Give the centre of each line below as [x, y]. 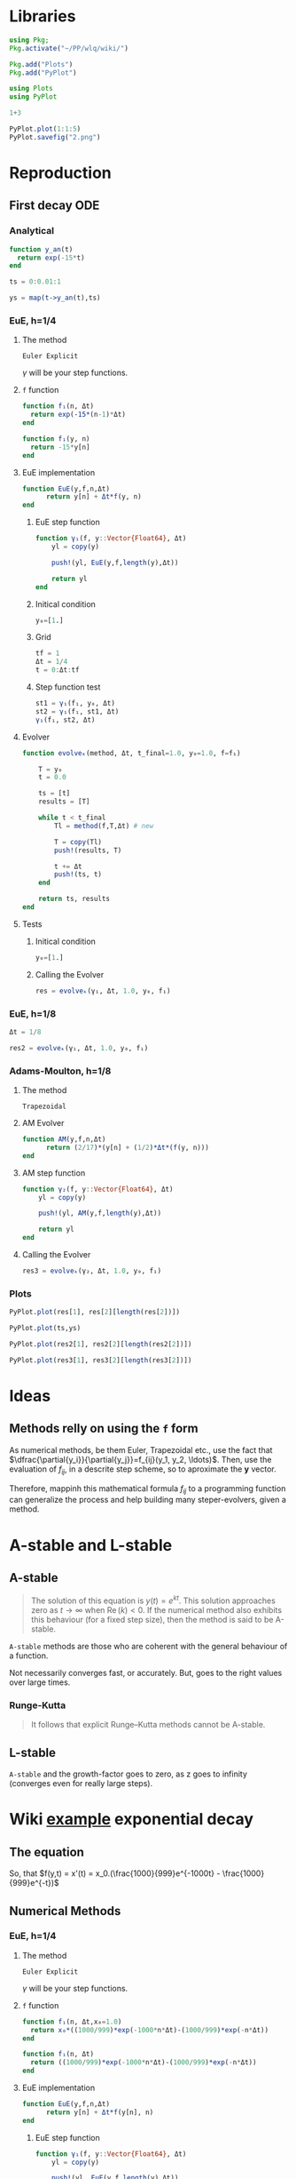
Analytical [32, 231]
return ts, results [74, 899]
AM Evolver [43, 1123]
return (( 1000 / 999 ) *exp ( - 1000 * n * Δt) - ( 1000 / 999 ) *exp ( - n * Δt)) [144, 2063]
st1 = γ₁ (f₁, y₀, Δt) [75, 704]
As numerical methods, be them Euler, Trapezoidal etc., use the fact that [141, 1449]
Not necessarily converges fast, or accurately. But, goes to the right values [146, 1673]
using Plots [31, 89]
